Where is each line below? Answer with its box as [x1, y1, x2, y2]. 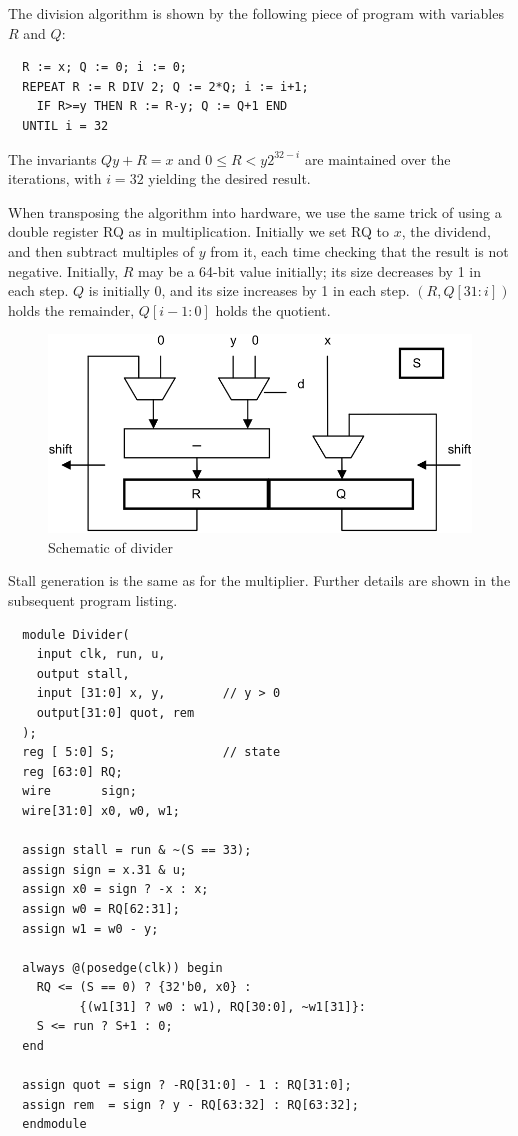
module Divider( [22, 627, 130, 642]
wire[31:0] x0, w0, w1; [22, 803, 180, 818]
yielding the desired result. [148, 168, 311, 189]
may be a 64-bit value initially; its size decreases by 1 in [138, 260, 481, 281]
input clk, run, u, [36, 647, 166, 662]
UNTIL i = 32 [22, 118, 109, 133]
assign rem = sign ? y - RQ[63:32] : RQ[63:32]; [22, 1097, 359, 1112]
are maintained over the [304, 148, 451, 169]
